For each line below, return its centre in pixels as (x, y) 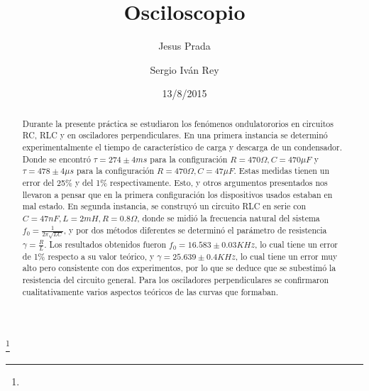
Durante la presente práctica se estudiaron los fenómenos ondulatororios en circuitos (178, 123)
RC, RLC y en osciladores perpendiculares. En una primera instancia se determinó (175, 135)
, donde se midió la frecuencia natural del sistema (228, 217)
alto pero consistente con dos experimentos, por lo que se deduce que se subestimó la (179, 268)
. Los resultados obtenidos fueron (105, 244)
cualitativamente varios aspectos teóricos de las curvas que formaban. (150, 291)
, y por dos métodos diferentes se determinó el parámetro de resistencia (195, 230)
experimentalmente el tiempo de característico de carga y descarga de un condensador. (182, 147)
